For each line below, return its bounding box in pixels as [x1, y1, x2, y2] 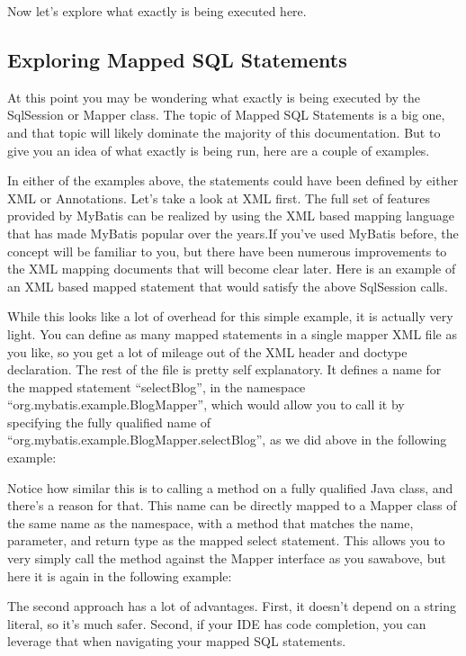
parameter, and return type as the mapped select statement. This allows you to [7, 531, 445, 550]
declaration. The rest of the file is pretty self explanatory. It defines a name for [7, 360, 442, 379]
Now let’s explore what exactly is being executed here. [7, 2, 307, 20]
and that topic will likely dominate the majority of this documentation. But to [7, 122, 441, 141]
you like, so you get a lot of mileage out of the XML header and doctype [7, 342, 408, 361]
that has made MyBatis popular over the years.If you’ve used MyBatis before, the [7, 223, 459, 242]
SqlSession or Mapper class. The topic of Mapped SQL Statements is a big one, [7, 105, 445, 124]
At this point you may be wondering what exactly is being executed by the [7, 87, 421, 106]
